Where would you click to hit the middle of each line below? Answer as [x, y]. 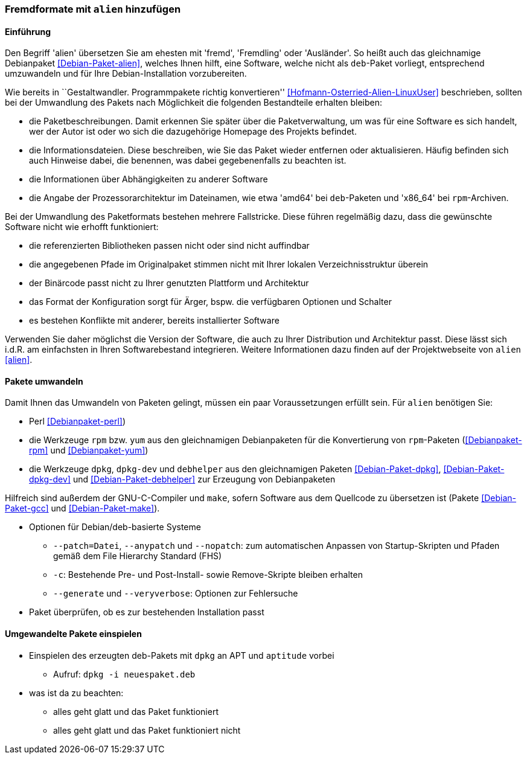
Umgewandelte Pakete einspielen [73, 634]
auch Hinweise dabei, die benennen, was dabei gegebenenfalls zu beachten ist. [188, 161]
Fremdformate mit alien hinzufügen [93, 9]
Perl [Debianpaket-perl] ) [78, 421]
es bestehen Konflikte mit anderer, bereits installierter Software [154, 321]
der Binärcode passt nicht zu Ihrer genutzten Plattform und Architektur [169, 283]
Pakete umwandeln [44, 381]
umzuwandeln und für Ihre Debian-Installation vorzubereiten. [126, 74]
